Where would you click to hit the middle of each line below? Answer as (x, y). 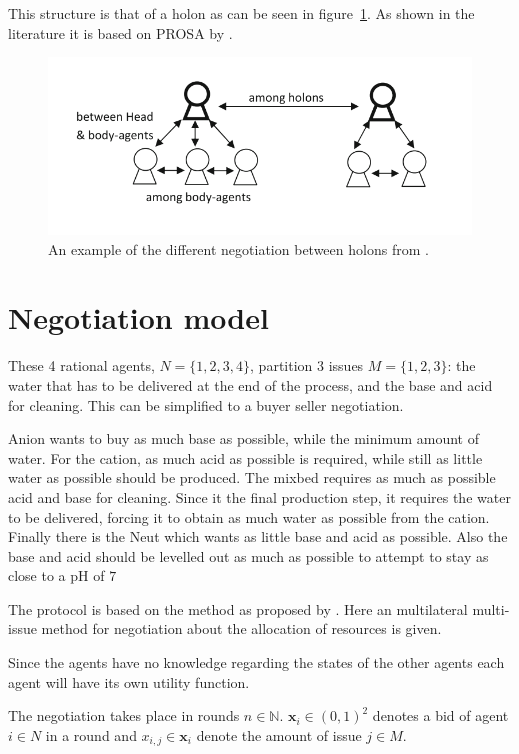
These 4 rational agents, (81, 365)
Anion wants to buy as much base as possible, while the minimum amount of (243, 438)
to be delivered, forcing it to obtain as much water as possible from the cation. (249, 516)
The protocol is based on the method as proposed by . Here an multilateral (238, 608)
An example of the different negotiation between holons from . (238, 248)
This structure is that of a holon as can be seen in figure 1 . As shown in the (241, 13)
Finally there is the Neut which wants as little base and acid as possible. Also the (258, 536)
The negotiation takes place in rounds (124, 715)
